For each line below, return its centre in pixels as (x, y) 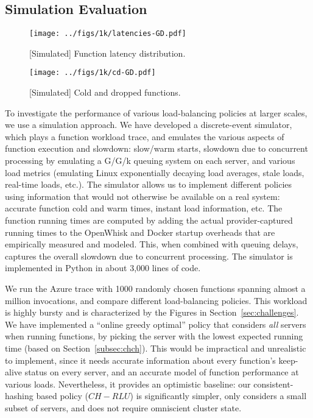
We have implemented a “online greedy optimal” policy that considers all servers (156, 324)
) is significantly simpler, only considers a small (218, 396)
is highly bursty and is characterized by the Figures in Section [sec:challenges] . (152, 312)
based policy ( (62, 396)
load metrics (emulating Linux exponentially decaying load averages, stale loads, (155, 172)
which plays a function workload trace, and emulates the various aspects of (145, 136)
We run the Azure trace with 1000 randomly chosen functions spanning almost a (155, 289)
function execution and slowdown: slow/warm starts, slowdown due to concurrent (156, 148)
